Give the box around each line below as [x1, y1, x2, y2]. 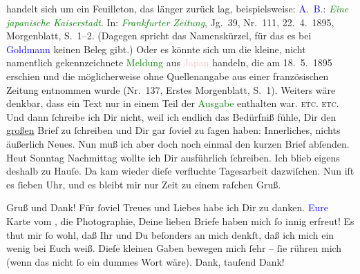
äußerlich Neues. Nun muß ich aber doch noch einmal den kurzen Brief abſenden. [6, 136, 350, 150]
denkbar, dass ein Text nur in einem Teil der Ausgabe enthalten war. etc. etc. [6, 96, 339, 110]
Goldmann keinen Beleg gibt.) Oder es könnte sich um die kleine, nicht [6, 41, 306, 56]
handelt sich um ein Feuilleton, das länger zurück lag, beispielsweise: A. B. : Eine [6, 1, 349, 15]
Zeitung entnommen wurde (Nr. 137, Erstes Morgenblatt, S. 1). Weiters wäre [6, 82, 336, 97]
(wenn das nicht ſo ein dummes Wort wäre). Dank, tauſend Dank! [6, 254, 285, 268]
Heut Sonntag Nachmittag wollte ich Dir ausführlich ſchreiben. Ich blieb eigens [6, 150, 340, 164]
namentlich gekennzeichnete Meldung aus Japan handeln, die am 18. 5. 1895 [6, 55, 332, 70]
